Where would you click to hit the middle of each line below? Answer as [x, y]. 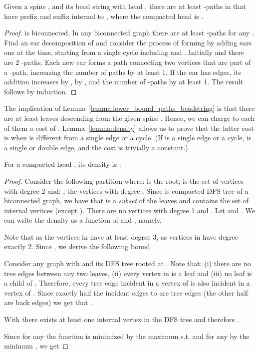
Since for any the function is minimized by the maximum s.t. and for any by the [127, 336]
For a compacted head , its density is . [63, 164]
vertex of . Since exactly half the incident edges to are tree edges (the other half [126, 292]
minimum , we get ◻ [36, 346]
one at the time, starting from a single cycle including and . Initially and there [124, 52]
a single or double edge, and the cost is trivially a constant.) [96, 147]
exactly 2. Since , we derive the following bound [77, 246]
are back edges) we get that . [48, 302]
